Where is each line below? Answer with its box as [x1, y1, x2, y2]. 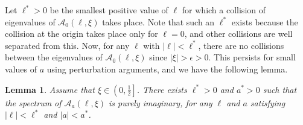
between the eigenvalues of [5, 51, 103, 63]
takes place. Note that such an [102, 15, 215, 28]
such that [263, 83, 297, 95]
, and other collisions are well [184, 27, 293, 40]
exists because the [231, 15, 298, 28]
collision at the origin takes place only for [5, 27, 158, 40]
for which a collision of [182, 4, 266, 16]
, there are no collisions [198, 39, 284, 51]
